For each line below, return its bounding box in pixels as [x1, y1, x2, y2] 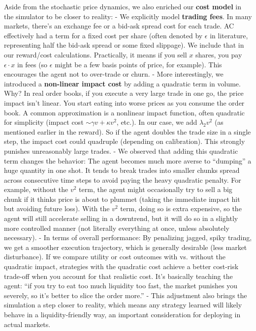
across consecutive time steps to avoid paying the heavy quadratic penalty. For [4, 174, 241, 185]
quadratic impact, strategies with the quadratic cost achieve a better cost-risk [4, 261, 239, 272]
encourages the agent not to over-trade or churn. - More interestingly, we [4, 69, 224, 79]
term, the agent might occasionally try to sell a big [79, 184, 232, 194]
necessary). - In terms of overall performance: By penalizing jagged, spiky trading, [4, 232, 252, 243]
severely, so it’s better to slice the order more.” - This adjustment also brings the [4, 290, 247, 300]
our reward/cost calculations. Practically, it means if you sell [4, 49, 187, 59]
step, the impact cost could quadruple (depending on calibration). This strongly [4, 136, 245, 146]
